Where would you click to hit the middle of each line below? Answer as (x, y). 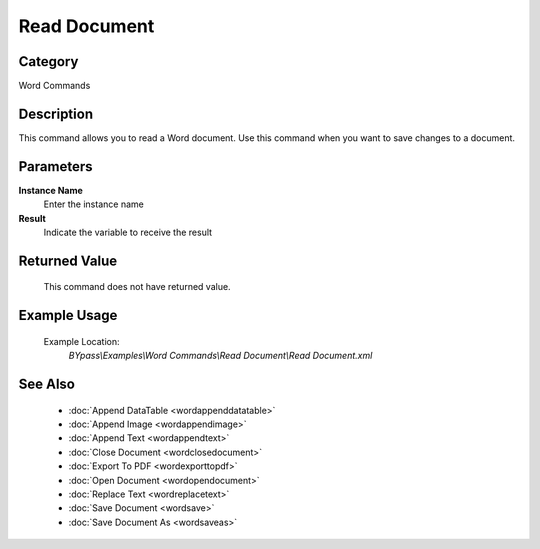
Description (56, 113)
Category (48, 61)
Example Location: (81, 341)
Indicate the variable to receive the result (128, 232)
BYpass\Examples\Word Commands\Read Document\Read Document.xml (220, 356)
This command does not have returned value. (137, 287)
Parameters (55, 166)
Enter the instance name (93, 204)
